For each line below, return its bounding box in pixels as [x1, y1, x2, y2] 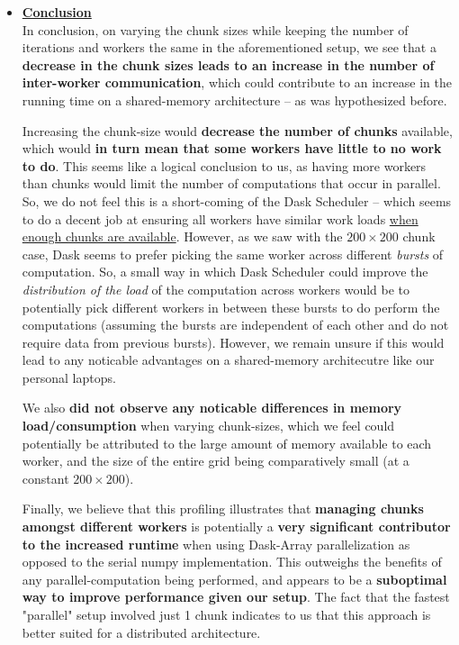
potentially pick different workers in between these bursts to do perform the [22, 297, 440, 316]
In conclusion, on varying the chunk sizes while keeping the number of [22, 20, 409, 39]
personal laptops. [22, 368, 116, 386]
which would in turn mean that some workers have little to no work [22, 139, 442, 158]
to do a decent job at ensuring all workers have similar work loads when [22, 209, 418, 228]
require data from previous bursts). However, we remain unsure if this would [22, 332, 445, 351]
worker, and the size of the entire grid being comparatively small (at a [22, 451, 409, 470]
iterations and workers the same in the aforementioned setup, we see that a [22, 38, 436, 57]
